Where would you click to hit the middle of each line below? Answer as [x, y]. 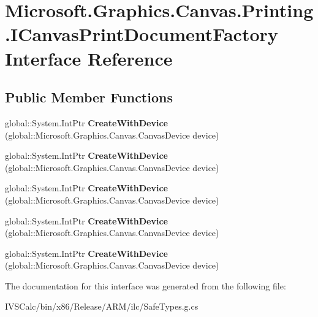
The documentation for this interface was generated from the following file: [146, 285]
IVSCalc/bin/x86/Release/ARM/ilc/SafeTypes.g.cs [102, 306]
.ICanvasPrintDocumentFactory [142, 34]
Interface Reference [89, 58]
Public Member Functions [89, 97]
